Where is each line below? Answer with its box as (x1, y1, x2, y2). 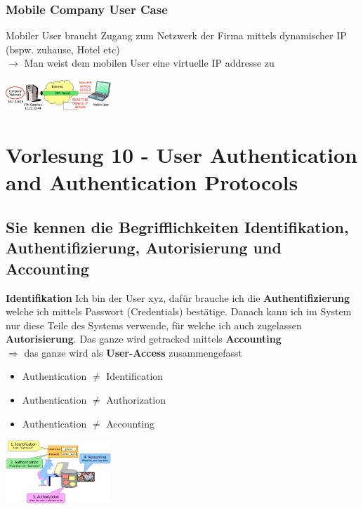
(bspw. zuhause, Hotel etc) (6, 41, 120, 56)
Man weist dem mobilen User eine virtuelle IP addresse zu (24, 55, 275, 70)
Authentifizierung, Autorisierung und (6, 237, 282, 258)
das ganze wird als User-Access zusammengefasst (24, 345, 242, 359)
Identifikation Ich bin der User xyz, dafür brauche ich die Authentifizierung (6, 290, 350, 305)
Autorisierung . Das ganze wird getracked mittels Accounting (6, 331, 282, 346)
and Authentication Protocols (6, 168, 298, 197)
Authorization (106, 392, 166, 407)
